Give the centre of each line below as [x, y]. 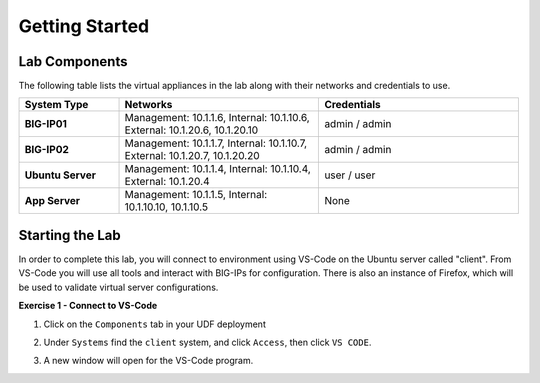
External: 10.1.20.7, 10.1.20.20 [192, 156]
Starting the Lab [69, 235]
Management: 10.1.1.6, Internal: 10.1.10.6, [217, 118]
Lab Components [73, 61]
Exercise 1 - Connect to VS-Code [88, 306]
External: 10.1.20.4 [167, 182]
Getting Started [84, 26]
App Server [52, 201]
